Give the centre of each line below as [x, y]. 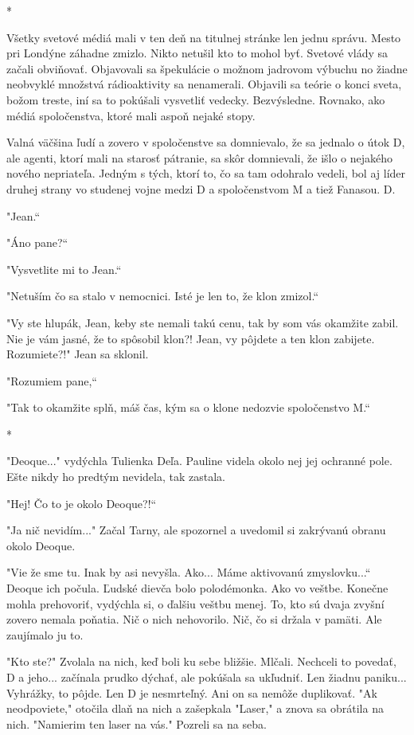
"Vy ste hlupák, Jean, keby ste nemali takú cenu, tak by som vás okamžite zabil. [203, 322]
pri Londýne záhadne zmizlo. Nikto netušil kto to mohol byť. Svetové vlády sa [197, 53]
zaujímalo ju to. [45, 634]
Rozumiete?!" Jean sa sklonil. [78, 354]
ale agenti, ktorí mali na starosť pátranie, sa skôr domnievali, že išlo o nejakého [200, 157]
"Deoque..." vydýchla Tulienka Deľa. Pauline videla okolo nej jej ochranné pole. [199, 461]
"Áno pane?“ [37, 242]
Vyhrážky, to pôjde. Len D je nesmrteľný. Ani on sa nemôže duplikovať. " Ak [192, 692]
